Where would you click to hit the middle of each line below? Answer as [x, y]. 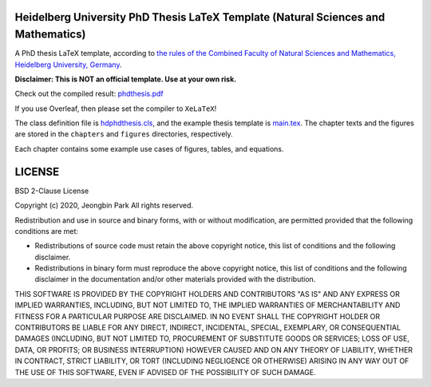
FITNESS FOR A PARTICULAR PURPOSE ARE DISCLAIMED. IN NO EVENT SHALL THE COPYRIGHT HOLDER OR [198, 316]
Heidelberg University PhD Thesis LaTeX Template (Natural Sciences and [200, 17]
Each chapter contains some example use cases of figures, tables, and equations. [149, 148]
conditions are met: [47, 231]
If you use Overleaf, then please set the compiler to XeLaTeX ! [116, 109]
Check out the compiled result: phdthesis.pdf [89, 94]
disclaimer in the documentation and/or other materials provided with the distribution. [175, 279]
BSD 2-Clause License [52, 191]
